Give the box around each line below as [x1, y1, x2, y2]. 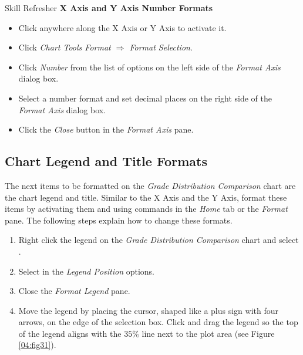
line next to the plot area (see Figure [142, 327, 275, 339]
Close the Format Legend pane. [18, 285, 130, 297]
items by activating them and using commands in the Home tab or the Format [5, 202, 288, 215]
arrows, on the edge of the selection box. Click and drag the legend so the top [18, 316, 298, 328]
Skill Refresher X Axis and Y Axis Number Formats [5, 2, 213, 13]
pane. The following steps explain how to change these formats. [5, 214, 233, 226]
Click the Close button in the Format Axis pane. [18, 123, 194, 136]
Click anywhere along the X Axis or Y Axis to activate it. [18, 21, 227, 33]
